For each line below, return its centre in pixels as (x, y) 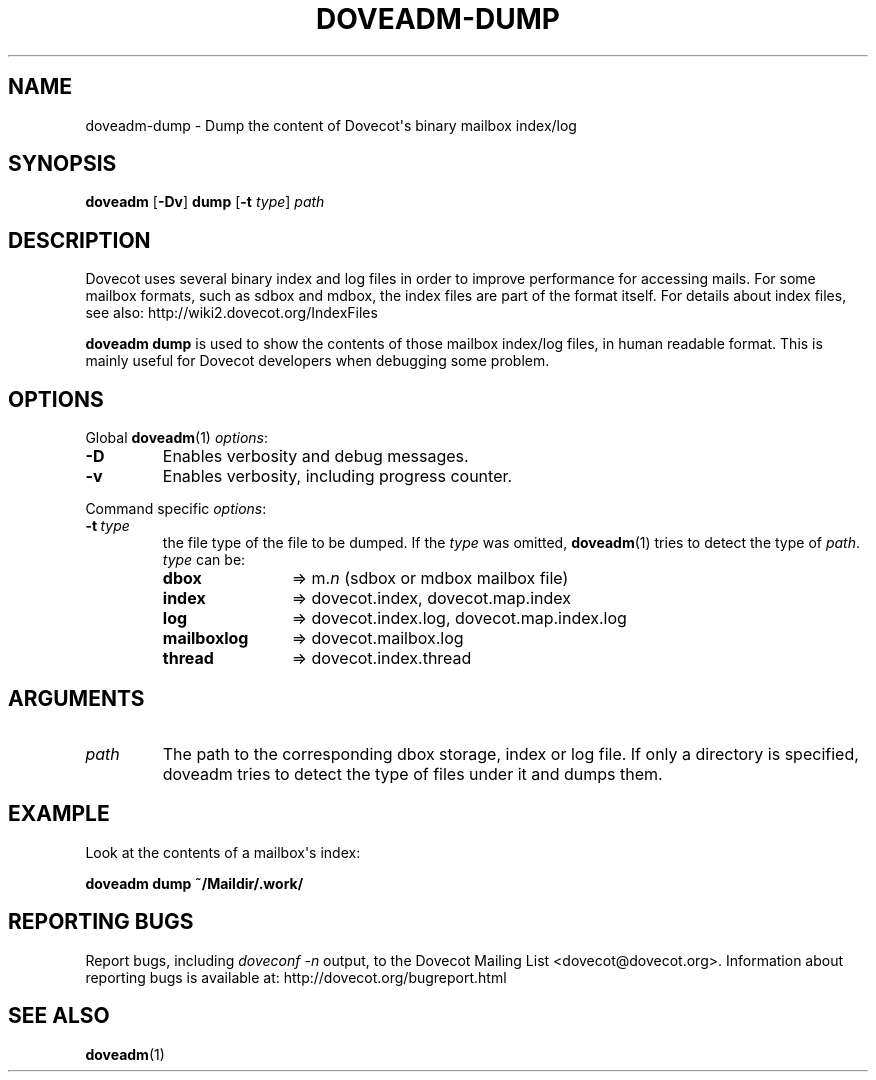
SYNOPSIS (62, 164)
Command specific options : (176, 509)
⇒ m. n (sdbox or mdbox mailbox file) (430, 578)
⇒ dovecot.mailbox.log (377, 638)
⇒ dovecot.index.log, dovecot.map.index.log (459, 618)
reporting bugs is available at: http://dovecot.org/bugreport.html (296, 977)
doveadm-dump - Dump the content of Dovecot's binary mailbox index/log (331, 125)
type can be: (204, 560)
